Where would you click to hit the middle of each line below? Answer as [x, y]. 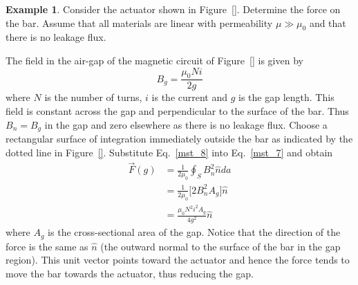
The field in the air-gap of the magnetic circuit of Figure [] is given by [154, 60]
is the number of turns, [93, 97]
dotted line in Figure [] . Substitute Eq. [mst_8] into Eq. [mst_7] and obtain [169, 152]
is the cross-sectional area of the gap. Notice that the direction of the [194, 232]
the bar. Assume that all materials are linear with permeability [139, 22]
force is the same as [47, 246]
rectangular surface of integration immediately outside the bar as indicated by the [179, 139]
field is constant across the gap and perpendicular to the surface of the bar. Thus [177, 111]
